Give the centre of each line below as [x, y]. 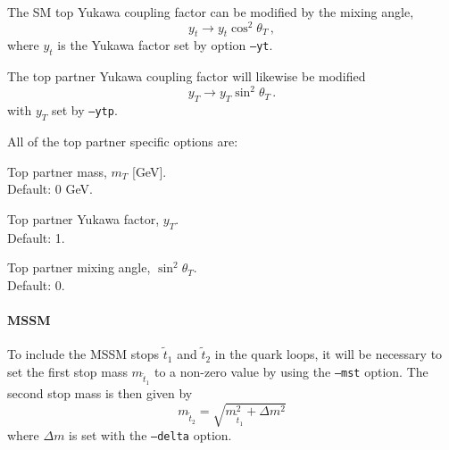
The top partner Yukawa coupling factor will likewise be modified [187, 76]
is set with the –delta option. [150, 435]
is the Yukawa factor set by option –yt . [165, 45]
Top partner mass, [57, 171]
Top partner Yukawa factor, [83, 218]
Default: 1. [36, 237]
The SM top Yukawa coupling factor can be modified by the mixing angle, [211, 12]
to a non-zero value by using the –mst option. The [291, 371]
